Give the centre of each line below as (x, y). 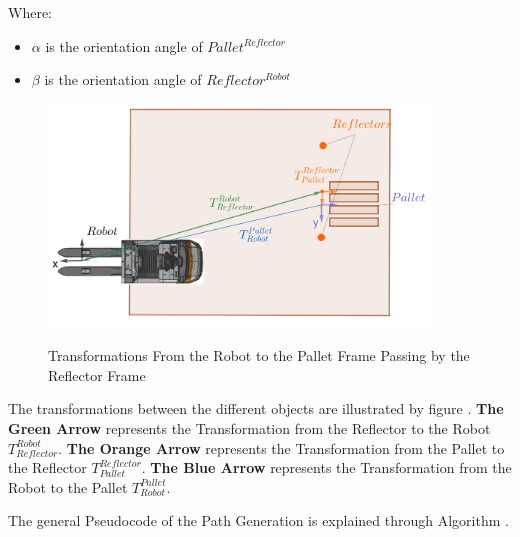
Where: (30, 12)
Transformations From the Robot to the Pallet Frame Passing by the (259, 355)
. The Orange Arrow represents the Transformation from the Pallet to (281, 447)
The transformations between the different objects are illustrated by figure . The (256, 408)
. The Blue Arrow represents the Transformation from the (326, 467)
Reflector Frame (97, 374)
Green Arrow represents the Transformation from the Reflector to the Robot (249, 428)
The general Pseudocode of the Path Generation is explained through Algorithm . (258, 520)
